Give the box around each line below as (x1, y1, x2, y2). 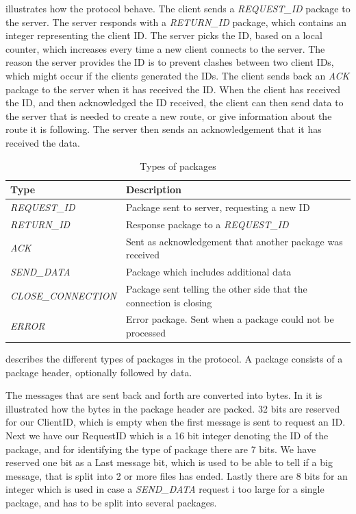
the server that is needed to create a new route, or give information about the (5, 108, 332, 123)
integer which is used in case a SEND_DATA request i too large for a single (5, 482, 325, 496)
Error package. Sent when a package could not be (125, 312, 334, 326)
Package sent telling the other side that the (125, 281, 307, 295)
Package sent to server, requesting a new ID (125, 199, 310, 214)
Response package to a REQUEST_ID (125, 217, 289, 231)
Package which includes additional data (125, 265, 292, 279)
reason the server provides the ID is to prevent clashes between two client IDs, (5, 55, 334, 69)
